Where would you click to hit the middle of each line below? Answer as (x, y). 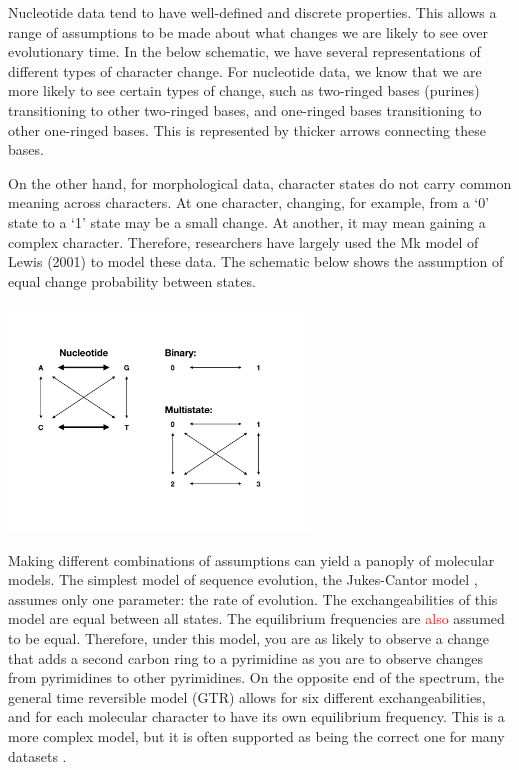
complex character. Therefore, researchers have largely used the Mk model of (243, 241)
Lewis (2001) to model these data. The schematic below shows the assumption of (256, 261)
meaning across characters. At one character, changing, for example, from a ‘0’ (249, 202)
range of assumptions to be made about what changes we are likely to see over (248, 31)
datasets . (37, 755)
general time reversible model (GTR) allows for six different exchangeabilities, (247, 696)
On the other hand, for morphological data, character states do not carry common (260, 182)
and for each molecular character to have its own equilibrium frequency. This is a (256, 716)
